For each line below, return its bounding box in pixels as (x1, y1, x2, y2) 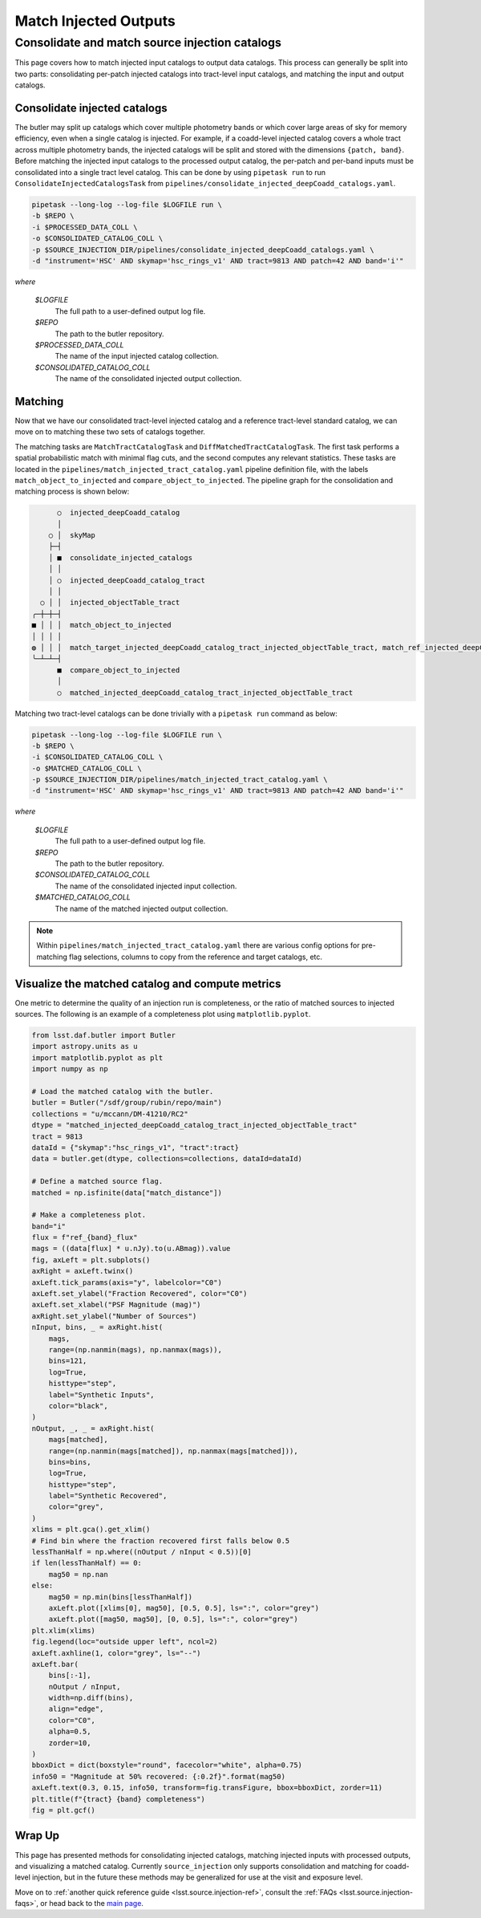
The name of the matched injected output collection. (55, 904, 228, 913)
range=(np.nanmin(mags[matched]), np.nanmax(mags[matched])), (48, 1446, 298, 1456)
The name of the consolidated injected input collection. (55, 881, 237, 891)
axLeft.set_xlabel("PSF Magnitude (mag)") (31, 1300, 201, 1310)
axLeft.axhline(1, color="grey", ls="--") (31, 1648, 201, 1657)
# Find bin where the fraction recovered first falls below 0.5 (31, 1536, 290, 1545)
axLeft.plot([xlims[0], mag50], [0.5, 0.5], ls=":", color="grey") (48, 1603, 320, 1612)
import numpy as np (31, 1064, 108, 1074)
